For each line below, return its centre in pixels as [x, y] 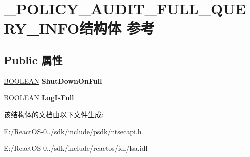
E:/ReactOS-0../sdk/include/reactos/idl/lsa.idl [76, 148]
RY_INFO [42, 28]
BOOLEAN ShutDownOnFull [53, 81]
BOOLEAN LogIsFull [39, 98]
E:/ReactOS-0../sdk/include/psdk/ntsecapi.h [73, 131]
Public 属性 [33, 59]
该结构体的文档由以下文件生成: [54, 114]
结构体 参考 [117, 28]
